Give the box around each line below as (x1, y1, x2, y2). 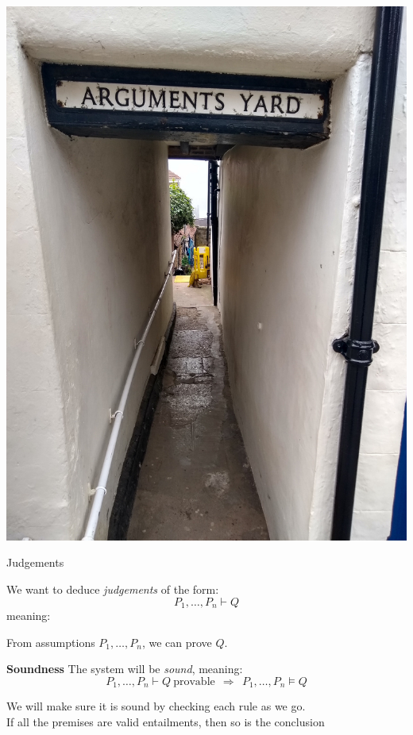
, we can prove (141, 633, 212, 650)
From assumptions (6, 633, 95, 650)
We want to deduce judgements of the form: (6, 581, 219, 598)
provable (173, 675, 215, 687)
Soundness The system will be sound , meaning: (6, 660, 243, 677)
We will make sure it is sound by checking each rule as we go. (6, 698, 306, 714)
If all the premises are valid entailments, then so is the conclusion (6, 713, 325, 729)
